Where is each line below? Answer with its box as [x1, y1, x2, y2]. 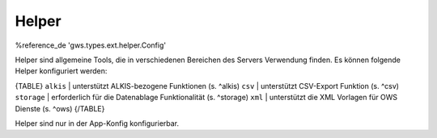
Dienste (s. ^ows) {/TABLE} [15, 103, 105, 113]
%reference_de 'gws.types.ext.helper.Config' [15, 40, 166, 50]
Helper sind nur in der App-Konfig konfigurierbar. [15, 118, 180, 128]
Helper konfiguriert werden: [15, 66, 108, 76]
